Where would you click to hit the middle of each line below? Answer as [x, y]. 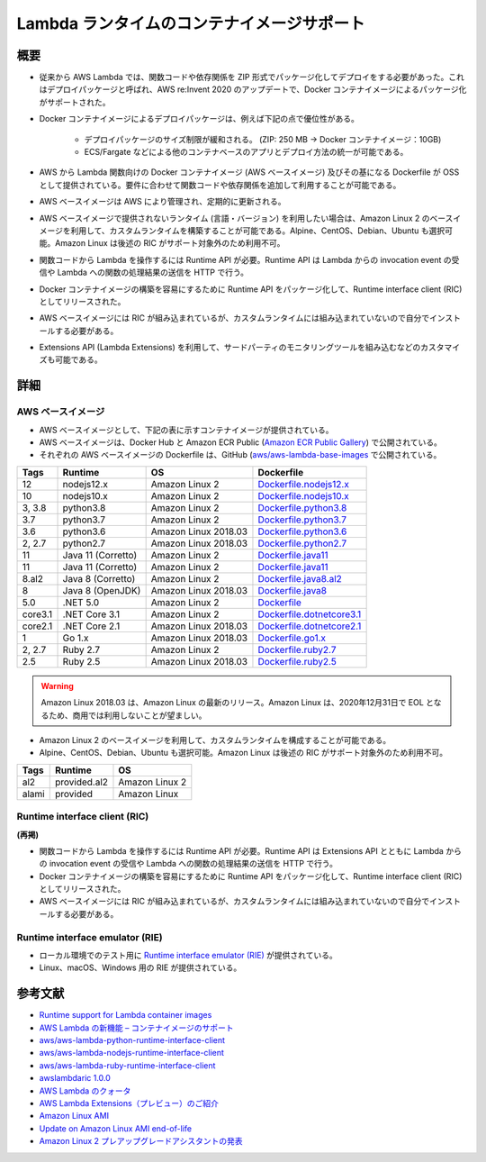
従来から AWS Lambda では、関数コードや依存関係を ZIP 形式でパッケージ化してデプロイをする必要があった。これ [252, 77]
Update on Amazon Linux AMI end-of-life [116, 1128]
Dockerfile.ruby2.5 [297, 661]
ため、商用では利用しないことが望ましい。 [127, 715]
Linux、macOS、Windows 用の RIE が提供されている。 [140, 967]
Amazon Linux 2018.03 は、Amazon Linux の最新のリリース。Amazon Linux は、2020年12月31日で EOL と [237, 703]
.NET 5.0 [81, 602]
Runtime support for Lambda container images [126, 1015]
